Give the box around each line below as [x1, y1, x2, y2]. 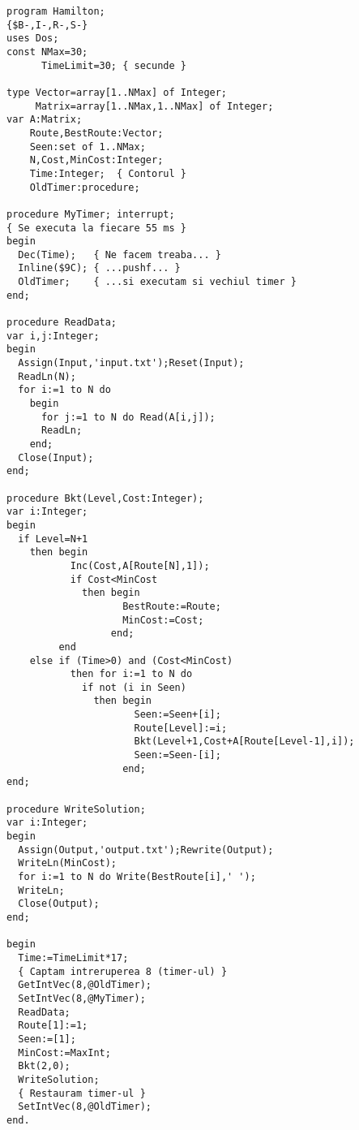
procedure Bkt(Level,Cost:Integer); [6, 492, 204, 504]
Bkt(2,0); [18, 1060, 71, 1072]
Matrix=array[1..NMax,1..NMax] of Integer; [35, 100, 274, 112]
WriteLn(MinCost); [18, 857, 118, 869]
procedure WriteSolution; [6, 803, 146, 815]
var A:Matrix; [6, 114, 83, 126]
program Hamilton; [6, 6, 105, 17]
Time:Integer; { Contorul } [29, 167, 186, 179]
